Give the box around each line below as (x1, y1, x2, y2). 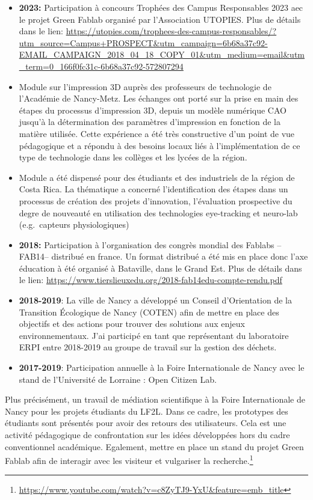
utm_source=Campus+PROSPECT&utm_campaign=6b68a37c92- (19, 36, 268, 49)
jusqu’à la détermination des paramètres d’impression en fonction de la (19, 115, 280, 128)
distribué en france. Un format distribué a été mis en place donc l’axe (51, 250, 308, 263)
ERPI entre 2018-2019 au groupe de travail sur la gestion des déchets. (19, 341, 277, 353)
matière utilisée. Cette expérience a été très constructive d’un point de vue (19, 127, 295, 139)
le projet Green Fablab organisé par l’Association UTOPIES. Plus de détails (19, 13, 301, 25)
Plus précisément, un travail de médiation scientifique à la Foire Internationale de (5, 393, 305, 406)
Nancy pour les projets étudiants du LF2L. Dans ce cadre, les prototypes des (5, 404, 288, 417)
